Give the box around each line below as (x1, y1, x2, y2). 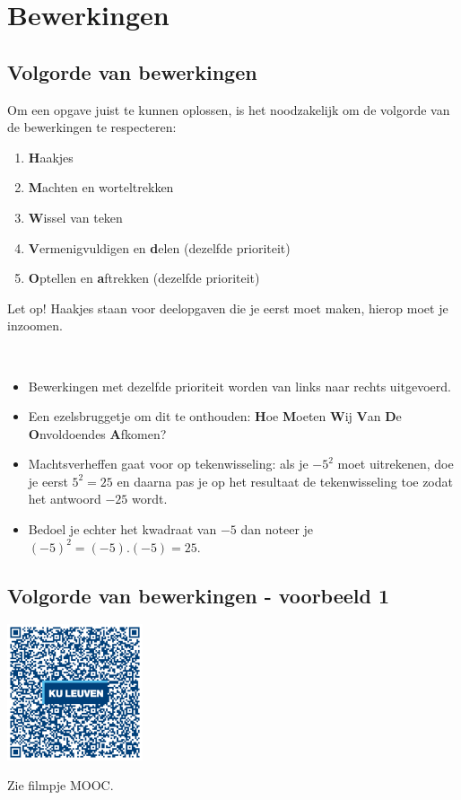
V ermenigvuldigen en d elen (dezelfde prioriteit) (28, 238, 291, 257)
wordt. (131, 489, 168, 508)
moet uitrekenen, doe (337, 454, 454, 473)
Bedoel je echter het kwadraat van (28, 520, 217, 539)
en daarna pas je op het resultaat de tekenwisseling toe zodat (117, 471, 453, 490)
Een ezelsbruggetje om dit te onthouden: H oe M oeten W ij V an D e (28, 407, 402, 426)
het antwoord (28, 489, 101, 508)
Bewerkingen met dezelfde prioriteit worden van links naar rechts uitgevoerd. (28, 376, 451, 395)
